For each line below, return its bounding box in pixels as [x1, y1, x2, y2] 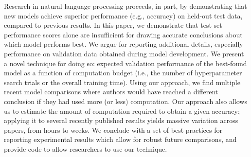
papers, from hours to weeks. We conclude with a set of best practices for [4, 124, 223, 135]
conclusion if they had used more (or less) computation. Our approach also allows [4, 96, 247, 106]
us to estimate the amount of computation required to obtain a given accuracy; [4, 105, 240, 116]
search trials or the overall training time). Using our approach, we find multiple [4, 77, 240, 87]
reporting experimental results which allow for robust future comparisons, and [4, 134, 237, 144]
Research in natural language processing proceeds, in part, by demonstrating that [4, 1, 247, 11]
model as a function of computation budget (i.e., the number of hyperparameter [4, 68, 242, 78]
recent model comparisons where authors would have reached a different [4, 87, 218, 97]
